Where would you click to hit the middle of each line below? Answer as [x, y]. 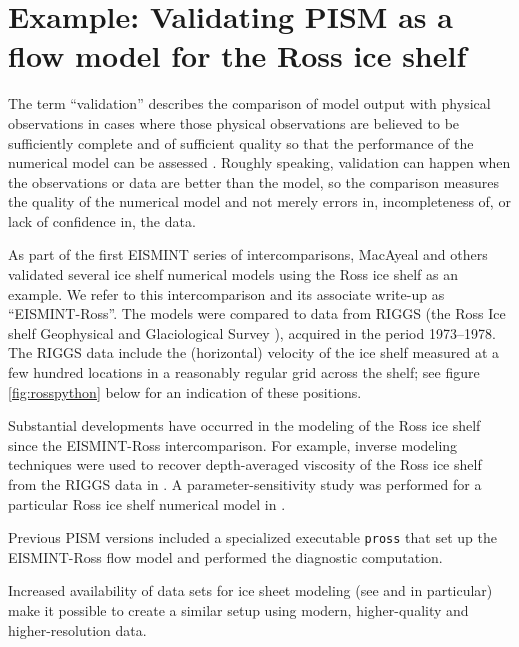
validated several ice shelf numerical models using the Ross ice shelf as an [233, 274]
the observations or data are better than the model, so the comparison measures [254, 181]
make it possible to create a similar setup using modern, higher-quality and [238, 610]
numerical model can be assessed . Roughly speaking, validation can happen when [259, 162]
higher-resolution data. [77, 629]
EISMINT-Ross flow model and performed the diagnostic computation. [225, 556]
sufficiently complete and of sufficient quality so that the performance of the [241, 142]
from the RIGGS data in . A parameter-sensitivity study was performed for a [245, 484]
